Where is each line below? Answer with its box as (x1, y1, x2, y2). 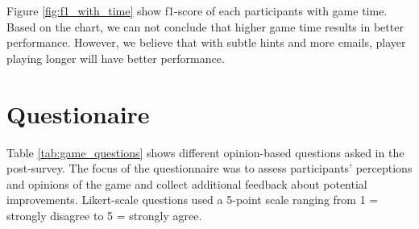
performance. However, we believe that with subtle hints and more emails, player (6, 34, 406, 51)
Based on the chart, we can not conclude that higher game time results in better (6, 18, 404, 35)
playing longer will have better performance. (6, 49, 225, 66)
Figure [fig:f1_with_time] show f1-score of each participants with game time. (6, 2, 388, 19)
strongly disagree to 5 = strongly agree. (6, 206, 202, 223)
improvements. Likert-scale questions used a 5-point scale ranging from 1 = (6, 191, 379, 208)
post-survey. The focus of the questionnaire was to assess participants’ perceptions (6, 160, 413, 177)
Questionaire (6, 97, 150, 130)
